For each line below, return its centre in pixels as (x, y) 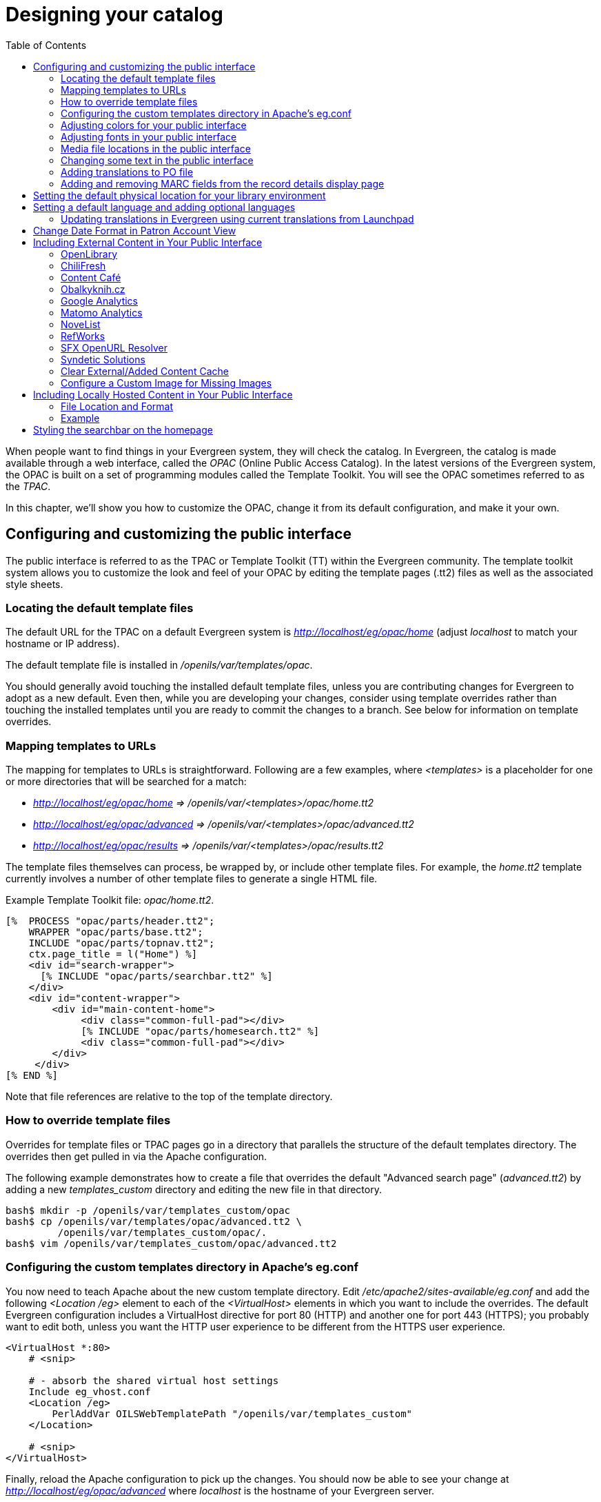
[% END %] (32, 1076)
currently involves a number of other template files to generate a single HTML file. (192, 879)
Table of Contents (46, 45)
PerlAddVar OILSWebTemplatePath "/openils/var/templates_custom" (232, 1413)
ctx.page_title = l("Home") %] (113, 954)
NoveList (81, 324)
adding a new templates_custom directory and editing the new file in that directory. (194, 1189)
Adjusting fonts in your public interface (149, 136)
